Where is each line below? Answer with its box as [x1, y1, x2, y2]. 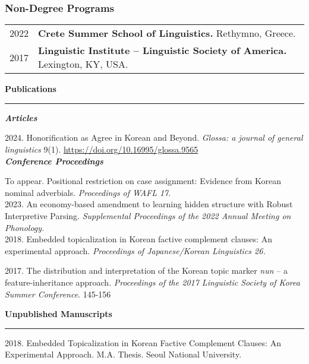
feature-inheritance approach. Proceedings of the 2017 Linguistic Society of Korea [5, 276, 300, 288]
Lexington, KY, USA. [38, 57, 128, 71]
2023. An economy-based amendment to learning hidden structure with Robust [5, 198, 293, 210]
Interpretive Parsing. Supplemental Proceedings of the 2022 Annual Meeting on [5, 209, 291, 221]
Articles [5, 111, 37, 124]
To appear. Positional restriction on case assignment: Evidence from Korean [5, 175, 281, 187]
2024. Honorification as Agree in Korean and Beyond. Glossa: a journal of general [5, 131, 303, 144]
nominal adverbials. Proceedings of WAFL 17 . [5, 186, 171, 198]
